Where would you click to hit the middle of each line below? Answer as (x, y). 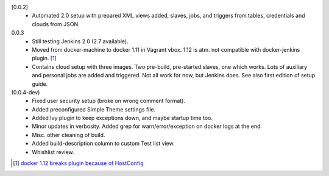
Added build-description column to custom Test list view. (103, 144)
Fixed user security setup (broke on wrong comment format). (109, 101)
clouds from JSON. (56, 24)
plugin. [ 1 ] (44, 58)
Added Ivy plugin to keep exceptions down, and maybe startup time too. (122, 118)
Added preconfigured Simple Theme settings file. (94, 109)
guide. (40, 84)
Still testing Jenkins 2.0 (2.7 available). (80, 41)
